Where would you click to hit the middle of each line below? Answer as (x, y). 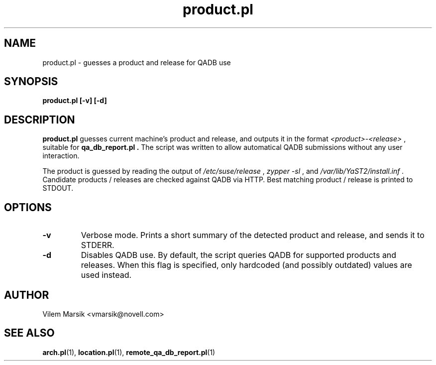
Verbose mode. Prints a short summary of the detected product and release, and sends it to (253, 235)
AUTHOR (27, 295)
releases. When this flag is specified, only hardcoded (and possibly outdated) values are (246, 265)
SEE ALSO (29, 333)
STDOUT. (58, 188)
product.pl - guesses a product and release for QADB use (137, 62)
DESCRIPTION (40, 120)
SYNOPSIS (31, 82)
